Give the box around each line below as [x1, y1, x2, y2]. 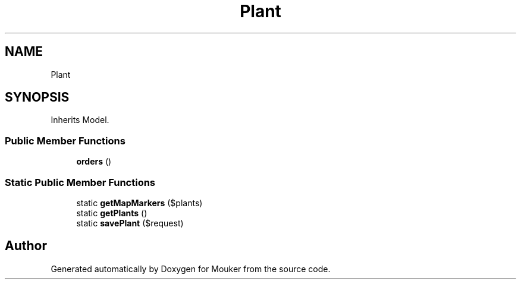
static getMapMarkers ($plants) [76, 197, 203, 208]
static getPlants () [76, 207, 147, 218]
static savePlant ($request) [76, 217, 184, 228]
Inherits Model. [51, 115, 109, 125]
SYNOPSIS [5, 90, 70, 105]
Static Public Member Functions [5, 176, 156, 188]
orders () [76, 156, 112, 167]
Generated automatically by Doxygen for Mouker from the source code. [51, 263, 331, 274]
